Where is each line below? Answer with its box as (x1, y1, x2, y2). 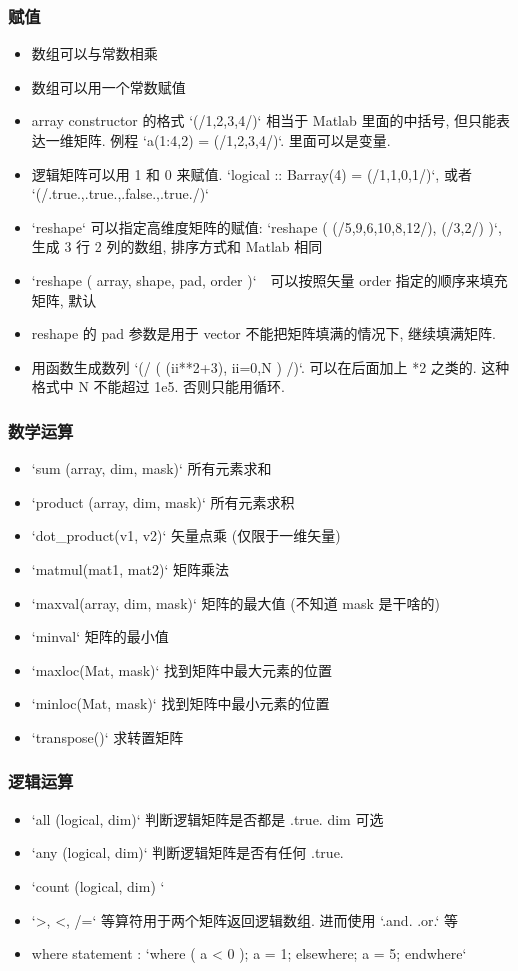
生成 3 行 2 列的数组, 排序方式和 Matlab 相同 (31, 236, 323, 257)
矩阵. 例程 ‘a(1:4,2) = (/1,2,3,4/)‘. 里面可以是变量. (73, 130, 391, 150)
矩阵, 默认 (31, 289, 97, 310)
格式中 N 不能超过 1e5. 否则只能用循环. (31, 376, 285, 397)
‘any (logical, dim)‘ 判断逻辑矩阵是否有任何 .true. (31, 842, 344, 863)
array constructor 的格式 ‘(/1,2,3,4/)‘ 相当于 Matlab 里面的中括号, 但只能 (31, 110, 496, 131)
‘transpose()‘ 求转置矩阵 (31, 726, 184, 747)
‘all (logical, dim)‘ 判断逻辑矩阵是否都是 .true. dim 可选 (31, 808, 384, 829)
